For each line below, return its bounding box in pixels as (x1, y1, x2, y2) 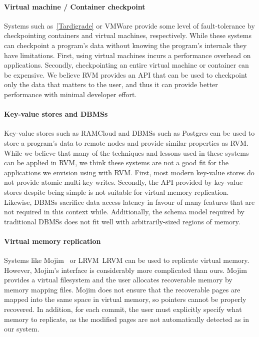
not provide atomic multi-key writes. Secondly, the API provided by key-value (4, 177, 243, 187)
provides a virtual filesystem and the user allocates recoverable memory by (4, 274, 232, 285)
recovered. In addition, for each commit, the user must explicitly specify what (4, 304, 242, 314)
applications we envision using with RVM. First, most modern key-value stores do (4, 167, 254, 177)
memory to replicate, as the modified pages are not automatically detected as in (4, 313, 249, 324)
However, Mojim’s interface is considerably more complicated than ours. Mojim (4, 264, 247, 275)
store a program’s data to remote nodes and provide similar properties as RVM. (4, 137, 248, 148)
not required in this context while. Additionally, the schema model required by (4, 206, 245, 217)
